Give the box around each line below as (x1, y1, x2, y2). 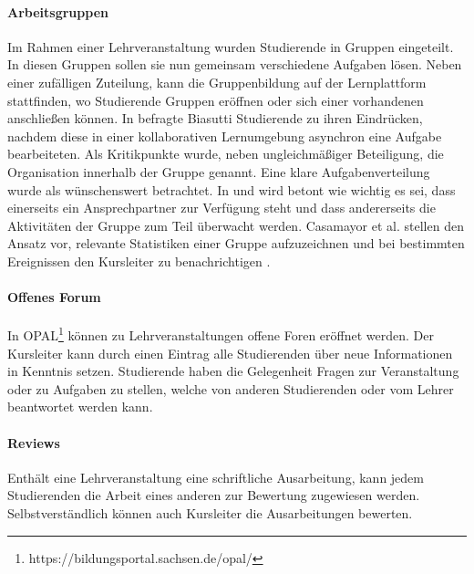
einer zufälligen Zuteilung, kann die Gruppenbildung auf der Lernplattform (7, 72, 427, 91)
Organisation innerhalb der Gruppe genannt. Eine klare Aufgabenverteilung (7, 162, 430, 181)
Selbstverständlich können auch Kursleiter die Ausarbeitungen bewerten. (7, 503, 413, 522)
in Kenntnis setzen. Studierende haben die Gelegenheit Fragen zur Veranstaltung (7, 361, 459, 381)
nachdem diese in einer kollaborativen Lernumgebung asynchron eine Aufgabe (7, 126, 442, 145)
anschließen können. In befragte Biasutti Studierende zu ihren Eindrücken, (7, 109, 423, 128)
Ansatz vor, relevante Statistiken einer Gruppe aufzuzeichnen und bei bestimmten (7, 234, 465, 253)
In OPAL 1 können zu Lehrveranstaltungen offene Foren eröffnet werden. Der (7, 323, 434, 344)
